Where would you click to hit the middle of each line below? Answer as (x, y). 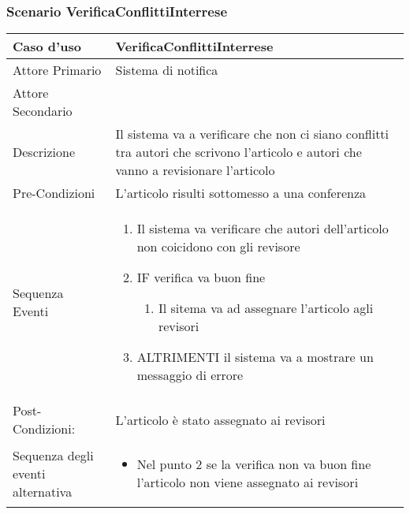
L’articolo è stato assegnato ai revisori (220, 419)
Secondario (43, 111)
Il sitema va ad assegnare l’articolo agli (266, 308)
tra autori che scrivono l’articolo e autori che (239, 152)
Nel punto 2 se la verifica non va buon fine (254, 464)
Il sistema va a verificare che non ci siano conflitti (252, 134)
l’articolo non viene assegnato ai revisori (248, 482)
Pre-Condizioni (54, 193)
